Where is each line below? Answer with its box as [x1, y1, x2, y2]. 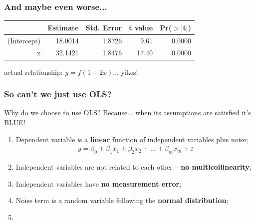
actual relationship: [4, 66, 63, 77]
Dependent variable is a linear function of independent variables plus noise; [15, 134, 249, 144]
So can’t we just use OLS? [4, 88, 112, 100]
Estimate [47, 22, 79, 32]
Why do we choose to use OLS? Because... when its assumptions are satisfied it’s [4, 107, 252, 118]
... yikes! [113, 66, 138, 77]
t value [129, 22, 153, 32]
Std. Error [85, 22, 122, 32]
